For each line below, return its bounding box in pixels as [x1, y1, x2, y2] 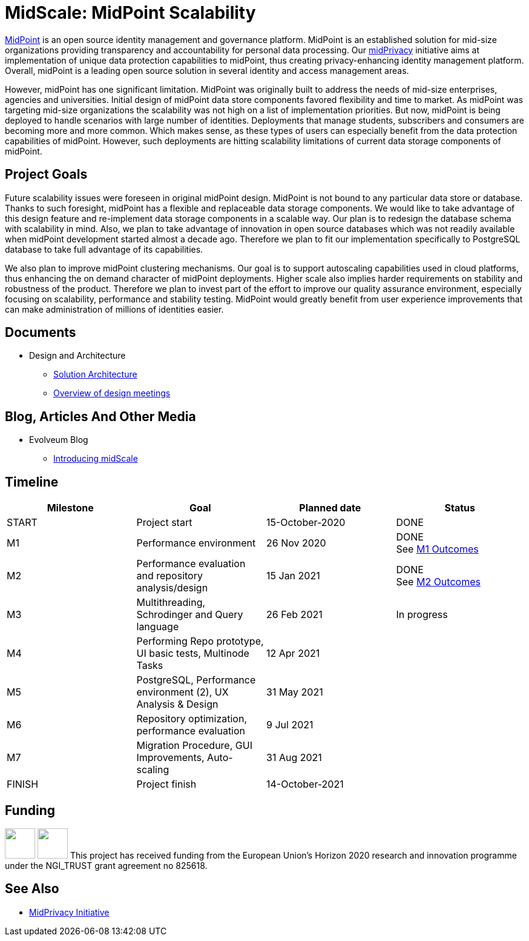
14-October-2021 [266, 778, 344, 791]
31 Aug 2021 [266, 751, 322, 764]
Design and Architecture [29, 350, 126, 361]
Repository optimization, [136, 713, 248, 725]
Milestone [47, 502, 94, 514]
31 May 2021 [266, 686, 323, 699]
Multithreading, [136, 596, 206, 609]
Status [444, 502, 475, 514]
